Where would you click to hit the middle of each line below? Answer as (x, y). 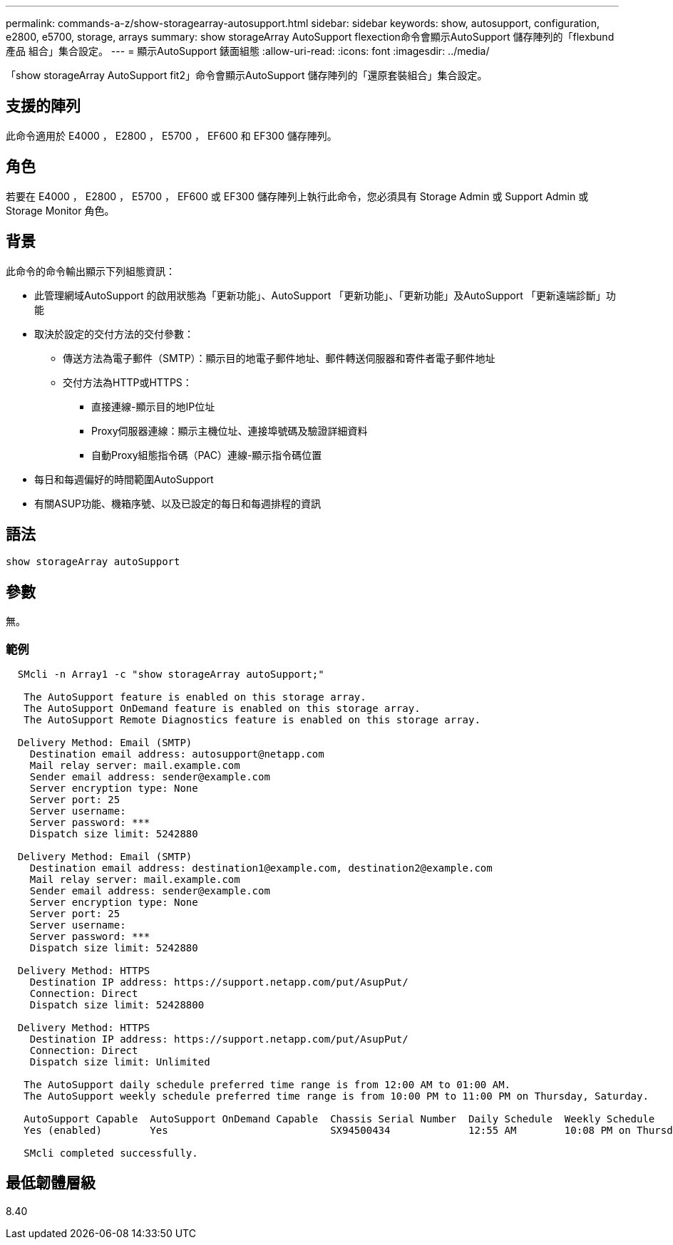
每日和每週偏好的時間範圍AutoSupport (124, 479)
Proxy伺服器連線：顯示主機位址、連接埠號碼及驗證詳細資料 (230, 430)
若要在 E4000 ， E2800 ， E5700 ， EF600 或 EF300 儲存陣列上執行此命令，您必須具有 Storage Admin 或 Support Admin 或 (297, 196)
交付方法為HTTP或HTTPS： (128, 382)
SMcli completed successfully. (111, 1153)
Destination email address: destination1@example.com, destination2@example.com (261, 868)
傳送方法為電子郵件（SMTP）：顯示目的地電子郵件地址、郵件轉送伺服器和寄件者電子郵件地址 (279, 358)
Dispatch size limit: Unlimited (120, 1061)
